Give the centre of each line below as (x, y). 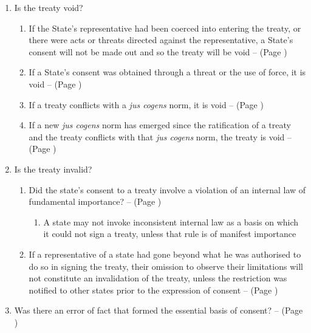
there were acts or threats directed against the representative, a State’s (161, 40)
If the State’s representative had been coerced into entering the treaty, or (165, 28)
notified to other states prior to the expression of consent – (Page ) (153, 290)
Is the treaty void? (49, 7)
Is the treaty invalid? (53, 169)
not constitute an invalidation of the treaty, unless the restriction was (158, 278)
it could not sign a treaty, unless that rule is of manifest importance (170, 234)
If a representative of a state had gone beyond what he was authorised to (165, 254)
